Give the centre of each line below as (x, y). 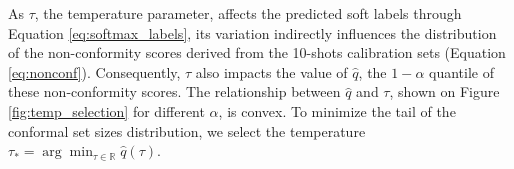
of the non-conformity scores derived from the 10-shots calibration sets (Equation (257, 52)
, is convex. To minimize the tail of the (337, 110)
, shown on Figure (444, 91)
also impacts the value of (271, 71)
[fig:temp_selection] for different (106, 110)
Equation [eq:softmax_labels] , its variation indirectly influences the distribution (252, 32)
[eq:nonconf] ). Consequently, (94, 71)
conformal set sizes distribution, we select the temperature (187, 130)
